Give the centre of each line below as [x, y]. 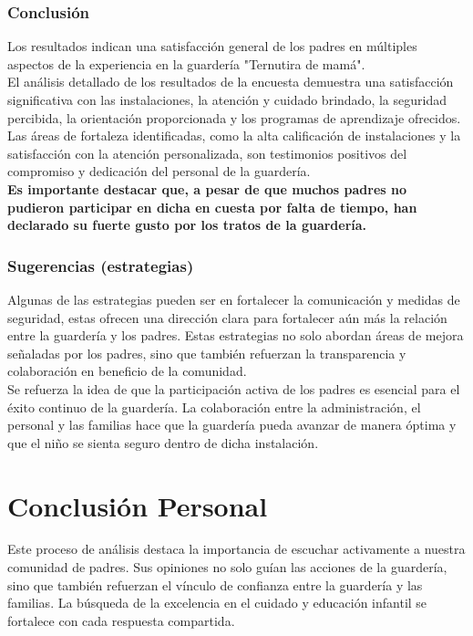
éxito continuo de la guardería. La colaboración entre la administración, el [214, 407]
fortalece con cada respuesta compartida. [121, 620]
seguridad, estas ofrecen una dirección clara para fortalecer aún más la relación [227, 317]
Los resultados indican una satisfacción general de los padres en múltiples [212, 46]
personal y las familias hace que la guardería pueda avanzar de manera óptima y [232, 425]
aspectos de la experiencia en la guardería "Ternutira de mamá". [186, 63]
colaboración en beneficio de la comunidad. [127, 371]
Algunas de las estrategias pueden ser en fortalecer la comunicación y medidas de [234, 299]
